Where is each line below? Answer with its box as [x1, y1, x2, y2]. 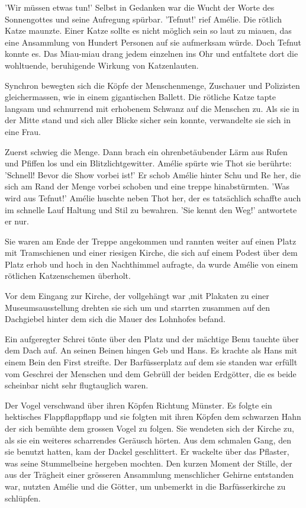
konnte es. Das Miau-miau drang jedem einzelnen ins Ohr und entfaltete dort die [5, 47, 298, 60]
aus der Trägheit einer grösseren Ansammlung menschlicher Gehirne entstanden [5, 468, 294, 481]
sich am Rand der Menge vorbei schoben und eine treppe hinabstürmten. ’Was [5, 180, 289, 192]
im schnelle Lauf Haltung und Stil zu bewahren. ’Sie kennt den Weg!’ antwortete [5, 203, 297, 216]
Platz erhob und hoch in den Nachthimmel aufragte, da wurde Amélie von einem [5, 258, 298, 270]
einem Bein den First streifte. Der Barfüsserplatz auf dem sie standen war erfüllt [5, 356, 298, 368]
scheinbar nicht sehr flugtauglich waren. [5, 379, 149, 391]
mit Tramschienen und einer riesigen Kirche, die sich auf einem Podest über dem [5, 246, 298, 259]
